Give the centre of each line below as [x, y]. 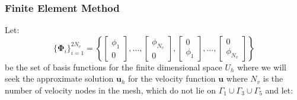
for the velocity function [172, 78]
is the [273, 78]
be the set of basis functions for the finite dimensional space [114, 67]
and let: [279, 90]
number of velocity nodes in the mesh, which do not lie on [111, 90]
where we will [262, 67]
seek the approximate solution [59, 78]
